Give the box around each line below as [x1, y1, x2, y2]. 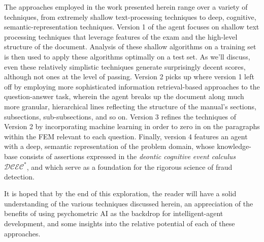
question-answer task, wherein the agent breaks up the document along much [4, 91, 244, 102]
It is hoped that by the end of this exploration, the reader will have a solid [4, 188, 237, 199]
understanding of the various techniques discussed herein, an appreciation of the [4, 198, 253, 208]
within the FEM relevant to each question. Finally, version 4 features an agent [4, 131, 248, 141]
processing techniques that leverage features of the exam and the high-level [4, 31, 238, 42]
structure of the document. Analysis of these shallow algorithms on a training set [4, 41, 256, 52]
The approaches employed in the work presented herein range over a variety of [4, 2, 248, 12]
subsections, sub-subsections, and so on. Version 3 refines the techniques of [4, 111, 237, 122]
